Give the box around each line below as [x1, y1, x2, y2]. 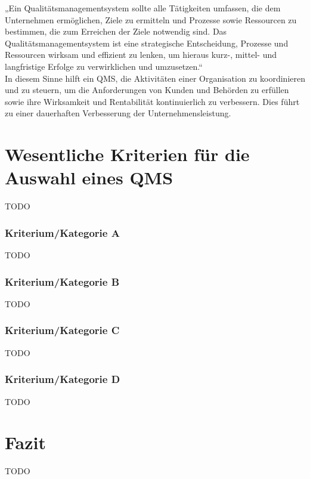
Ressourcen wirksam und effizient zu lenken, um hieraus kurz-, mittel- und [5, 48, 277, 61]
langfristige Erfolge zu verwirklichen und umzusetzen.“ [5, 60, 203, 72]
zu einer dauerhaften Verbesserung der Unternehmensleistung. [5, 107, 231, 119]
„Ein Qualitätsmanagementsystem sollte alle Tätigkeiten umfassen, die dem [5, 2, 281, 14]
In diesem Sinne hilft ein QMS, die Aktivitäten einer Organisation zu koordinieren [5, 72, 305, 84]
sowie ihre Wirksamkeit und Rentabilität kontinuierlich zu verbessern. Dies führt [5, 95, 300, 107]
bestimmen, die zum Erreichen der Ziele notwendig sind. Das [5, 25, 227, 38]
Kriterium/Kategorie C [5, 323, 120, 338]
